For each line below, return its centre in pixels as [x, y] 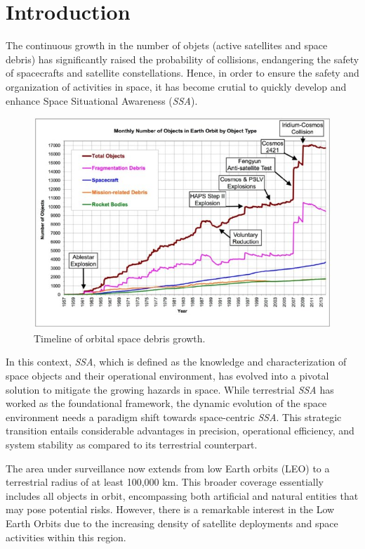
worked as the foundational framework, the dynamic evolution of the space [166, 403]
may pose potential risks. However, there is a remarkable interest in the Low [170, 509]
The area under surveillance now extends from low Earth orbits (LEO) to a [168, 468]
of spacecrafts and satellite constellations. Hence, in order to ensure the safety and [182, 73]
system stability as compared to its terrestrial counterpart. [132, 444]
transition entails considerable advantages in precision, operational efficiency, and [180, 431]
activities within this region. [66, 537]
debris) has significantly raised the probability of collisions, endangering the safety [182, 59]
